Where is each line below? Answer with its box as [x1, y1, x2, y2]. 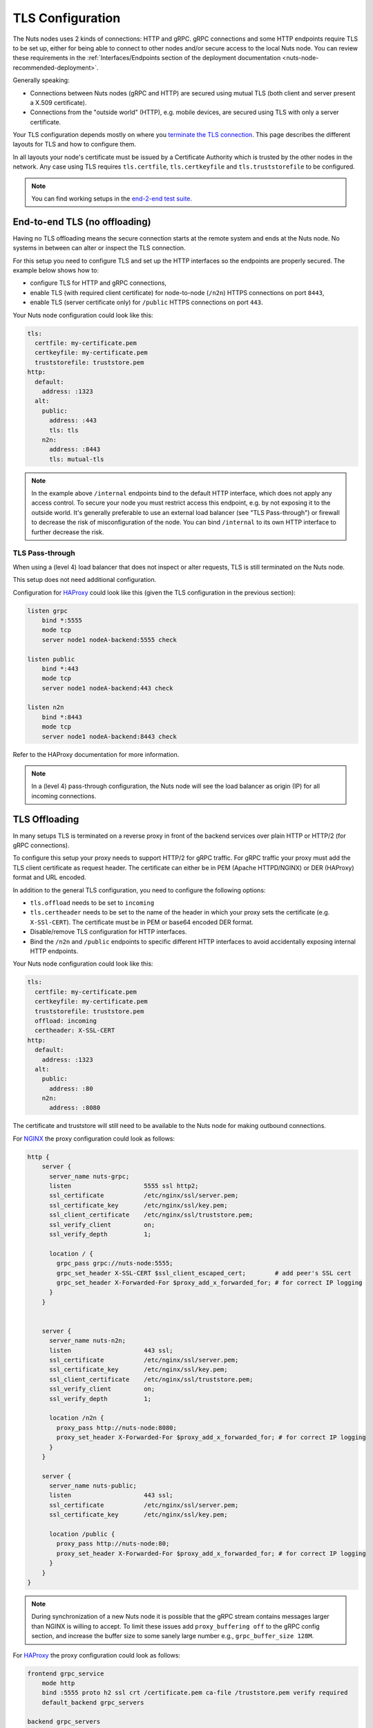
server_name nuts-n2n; [49, 1337, 126, 1344]
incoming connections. [31, 791, 97, 800]
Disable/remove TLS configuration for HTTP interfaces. [30, 928, 187, 936]
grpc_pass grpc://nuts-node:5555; [56, 1259, 173, 1268]
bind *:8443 [41, 713, 83, 721]
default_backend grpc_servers [41, 1698, 144, 1707]
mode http [41, 1679, 75, 1687]
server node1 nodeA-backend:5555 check [41, 636, 178, 644]
